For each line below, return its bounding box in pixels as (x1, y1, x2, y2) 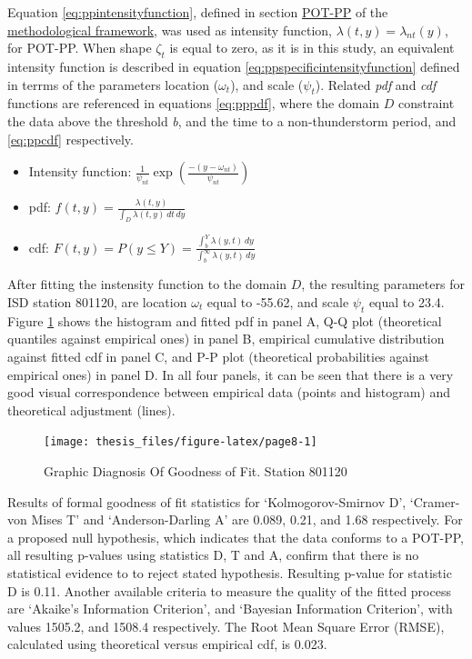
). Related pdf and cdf (315, 75, 437, 94)
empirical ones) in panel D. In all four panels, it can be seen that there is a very (7, 364, 454, 384)
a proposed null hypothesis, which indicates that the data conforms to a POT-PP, (7, 527, 464, 546)
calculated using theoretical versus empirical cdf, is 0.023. (7, 634, 327, 654)
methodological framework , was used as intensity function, (7, 20, 333, 39)
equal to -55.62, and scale (206, 292, 349, 311)
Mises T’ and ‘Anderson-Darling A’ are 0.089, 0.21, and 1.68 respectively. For (31, 510, 463, 529)
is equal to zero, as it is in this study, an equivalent (169, 38, 455, 57)
